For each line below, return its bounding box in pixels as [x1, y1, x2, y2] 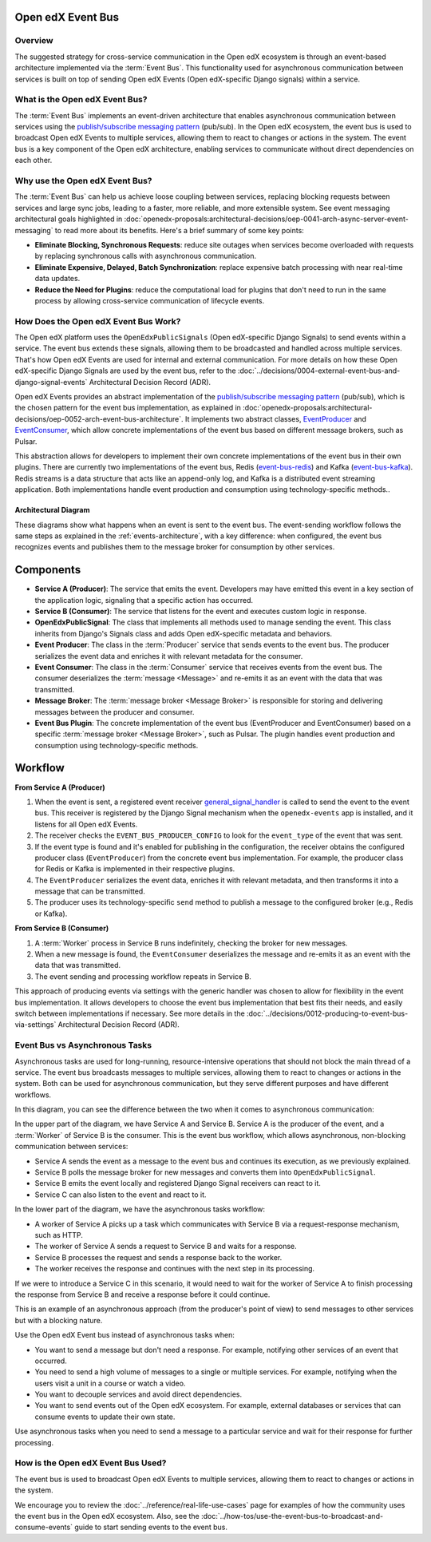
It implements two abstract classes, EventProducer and [184, 414, 367, 423]
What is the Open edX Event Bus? [14, 94, 148, 105]
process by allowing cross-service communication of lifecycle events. [34, 295, 265, 305]
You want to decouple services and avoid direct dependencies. [34, 1389, 243, 1399]
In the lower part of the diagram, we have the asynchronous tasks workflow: [14, 1204, 266, 1214]
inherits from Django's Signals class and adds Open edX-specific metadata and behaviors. [34, 628, 333, 638]
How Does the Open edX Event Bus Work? [14, 315, 181, 327]
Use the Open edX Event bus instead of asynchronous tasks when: [14, 1330, 235, 1340]
